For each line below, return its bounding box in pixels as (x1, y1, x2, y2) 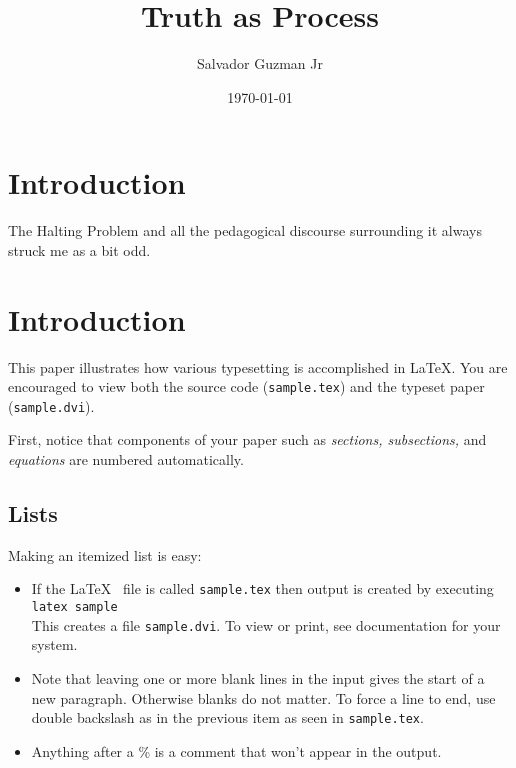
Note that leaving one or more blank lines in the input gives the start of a (31, 668, 485, 689)
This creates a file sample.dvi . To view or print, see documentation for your (31, 614, 501, 635)
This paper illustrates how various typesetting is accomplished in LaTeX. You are (8, 356, 508, 377)
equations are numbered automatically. (8, 449, 244, 470)
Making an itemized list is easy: (8, 544, 202, 565)
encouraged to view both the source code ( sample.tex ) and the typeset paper (8, 376, 485, 397)
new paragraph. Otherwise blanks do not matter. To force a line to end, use (31, 687, 496, 708)
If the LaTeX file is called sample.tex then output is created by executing (31, 578, 494, 599)
